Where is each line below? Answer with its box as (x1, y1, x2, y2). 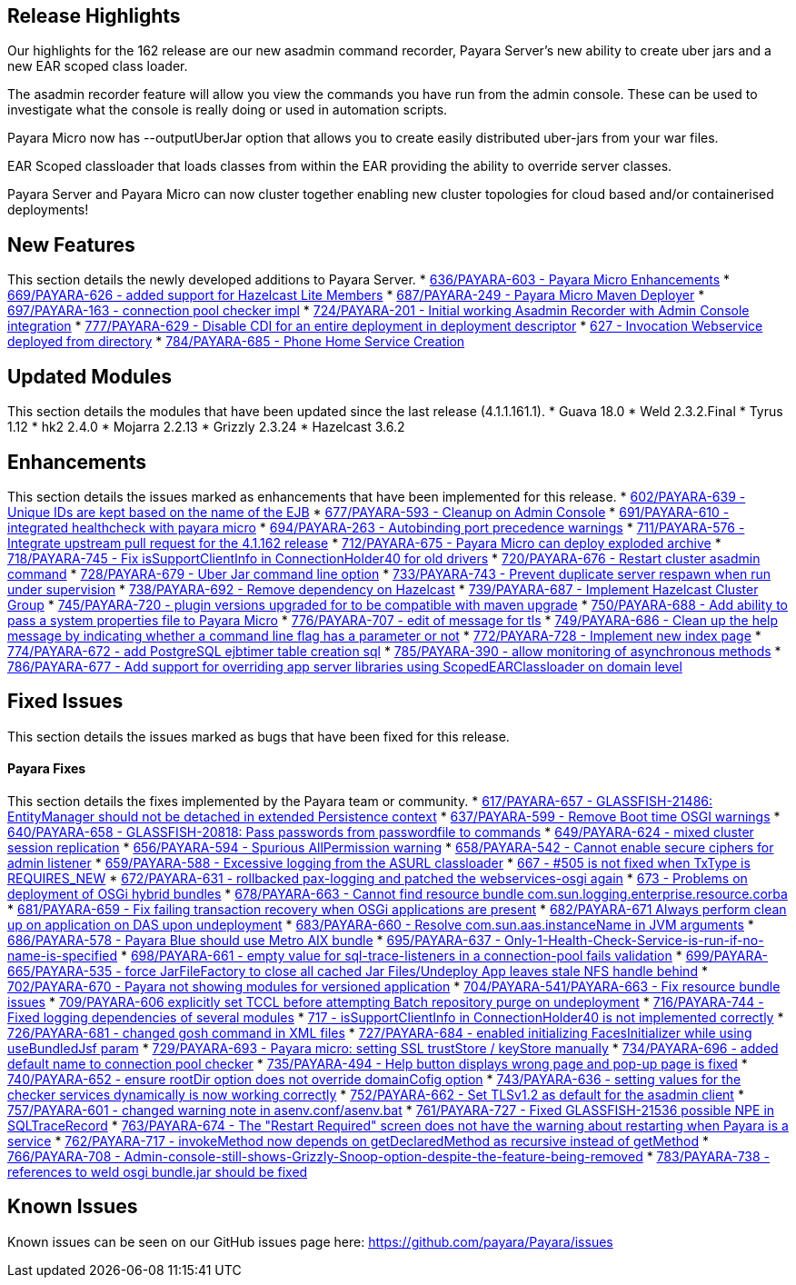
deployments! (7, 202, 89, 218)
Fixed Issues (7, 690, 124, 713)
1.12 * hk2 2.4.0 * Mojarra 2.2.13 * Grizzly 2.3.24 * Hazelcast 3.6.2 (7, 419, 405, 435)
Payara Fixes (7, 761, 86, 777)
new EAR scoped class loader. (7, 58, 188, 75)
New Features (7, 233, 135, 256)
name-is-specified (7, 948, 118, 964)
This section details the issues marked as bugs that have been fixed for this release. (7, 728, 510, 744)
